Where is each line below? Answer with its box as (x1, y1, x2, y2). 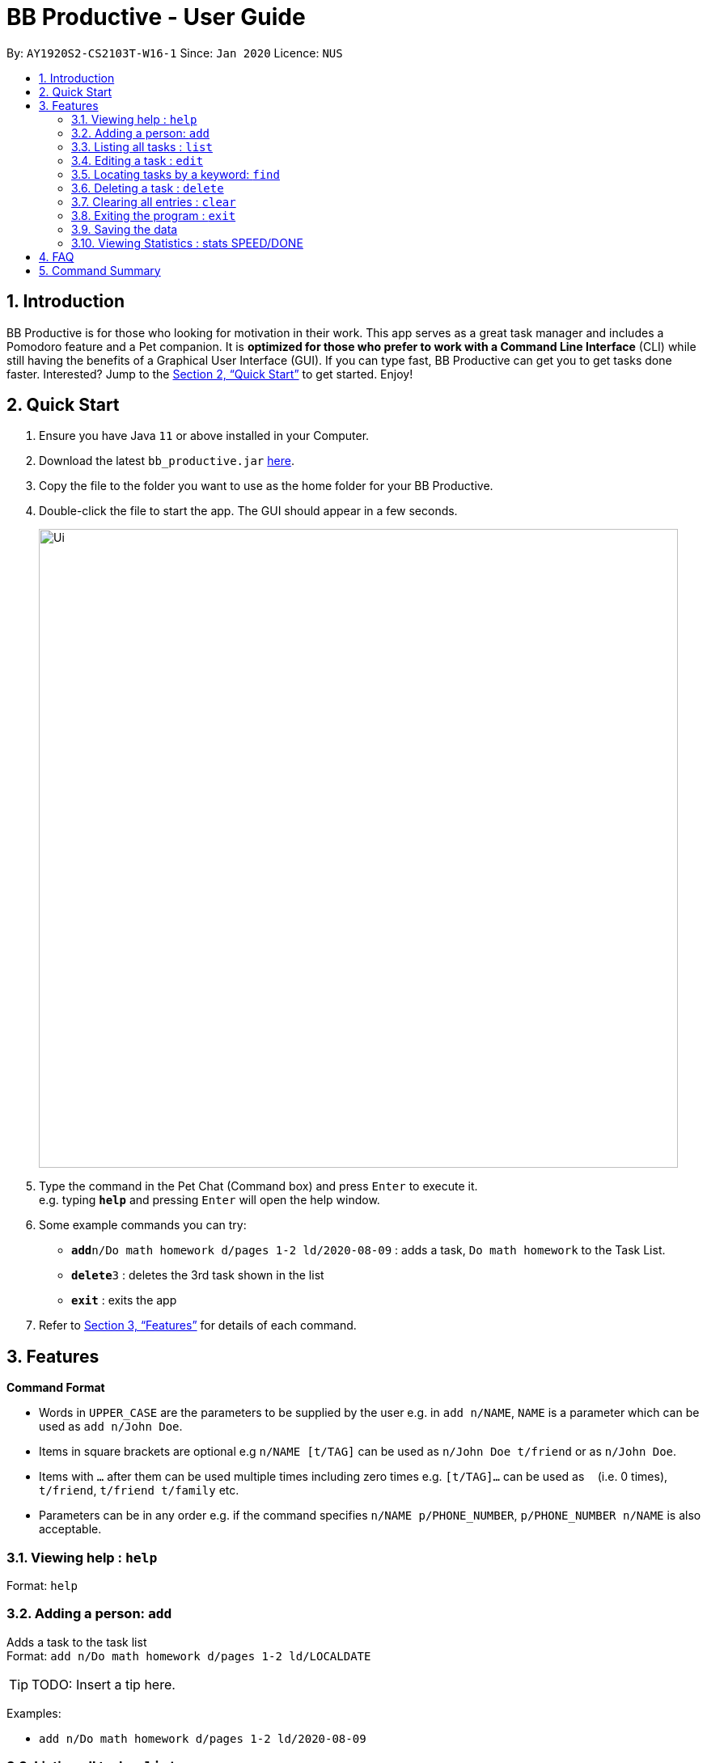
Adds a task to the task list (6, 1634, 147, 1649)
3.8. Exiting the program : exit (71, 208, 236, 222)
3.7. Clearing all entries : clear (71, 194, 236, 209)
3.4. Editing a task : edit (71, 153, 204, 167)
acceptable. (39, 1522, 102, 1537)
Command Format (6, 1380, 105, 1395)
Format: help (6, 1579, 78, 1593)
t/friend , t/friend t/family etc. (39, 1483, 239, 1498)
